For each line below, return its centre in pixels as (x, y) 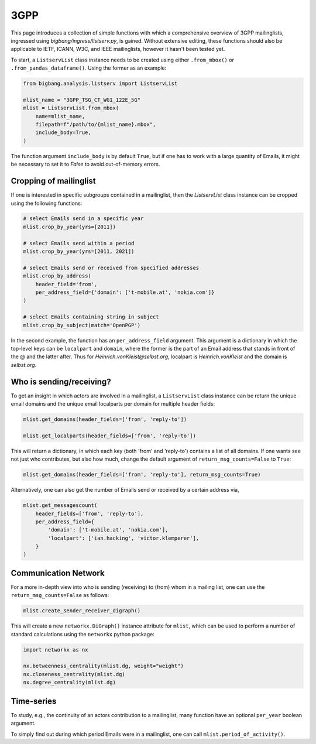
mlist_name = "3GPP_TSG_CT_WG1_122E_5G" (82, 100)
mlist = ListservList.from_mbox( (71, 108)
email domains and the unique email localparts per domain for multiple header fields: (113, 404)
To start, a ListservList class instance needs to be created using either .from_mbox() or (122, 60)
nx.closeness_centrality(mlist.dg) (74, 674)
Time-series (34, 701)
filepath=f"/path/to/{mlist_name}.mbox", (96, 125)
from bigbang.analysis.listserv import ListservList (100, 84)
